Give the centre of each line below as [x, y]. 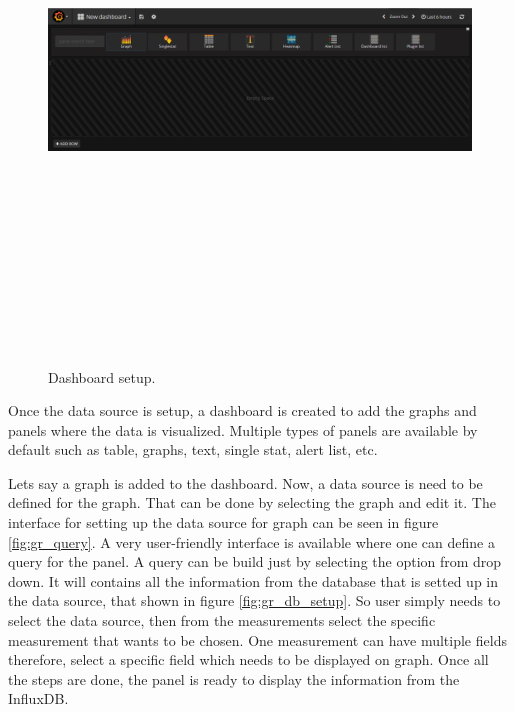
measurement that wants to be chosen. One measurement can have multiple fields [257, 639]
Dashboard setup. [102, 376]
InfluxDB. [38, 698]
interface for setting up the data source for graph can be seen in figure [223, 522]
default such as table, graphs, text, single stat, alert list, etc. [193, 449]
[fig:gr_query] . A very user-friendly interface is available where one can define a [251, 541]
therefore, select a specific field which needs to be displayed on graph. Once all [248, 659]
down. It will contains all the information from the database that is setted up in [253, 580]
